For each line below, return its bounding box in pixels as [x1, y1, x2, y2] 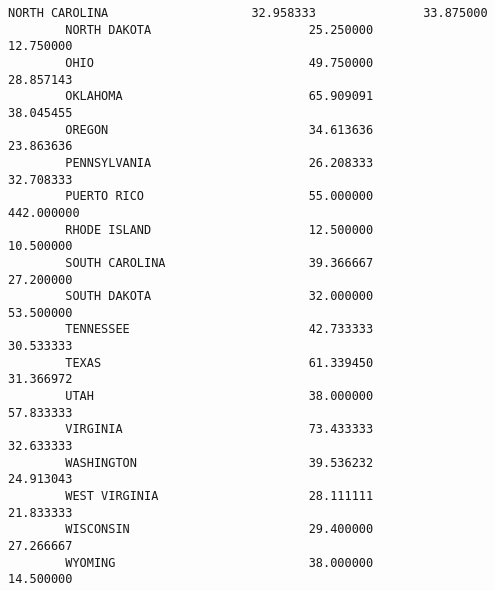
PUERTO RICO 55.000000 [65, 189, 374, 204]
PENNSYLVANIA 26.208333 [65, 155, 374, 170]
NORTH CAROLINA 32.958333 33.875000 [8, 6, 488, 20]
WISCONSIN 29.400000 [65, 522, 374, 537]
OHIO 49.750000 [65, 55, 374, 70]
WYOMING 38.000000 [65, 555, 374, 570]
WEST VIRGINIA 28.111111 [65, 489, 374, 504]
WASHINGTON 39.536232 [65, 455, 374, 470]
